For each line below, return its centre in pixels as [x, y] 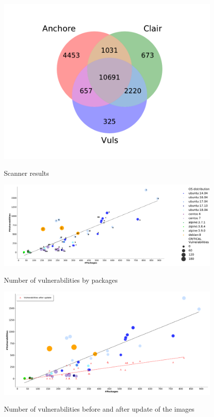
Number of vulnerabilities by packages [61, 280]
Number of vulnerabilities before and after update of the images [99, 408]
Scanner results [27, 173]
